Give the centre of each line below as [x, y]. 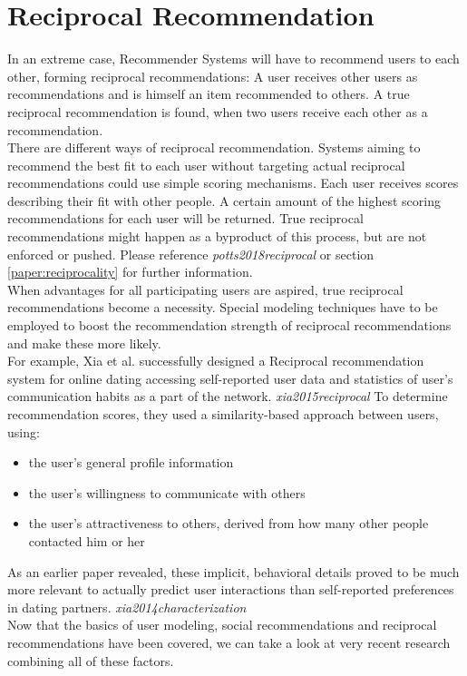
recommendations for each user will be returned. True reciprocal [185, 218]
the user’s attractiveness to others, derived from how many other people [229, 523]
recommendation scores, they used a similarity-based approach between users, [223, 414]
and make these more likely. [84, 343]
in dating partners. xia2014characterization [127, 607]
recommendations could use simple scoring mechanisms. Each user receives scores [233, 183]
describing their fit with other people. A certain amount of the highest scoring [224, 200]
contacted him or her [87, 540]
